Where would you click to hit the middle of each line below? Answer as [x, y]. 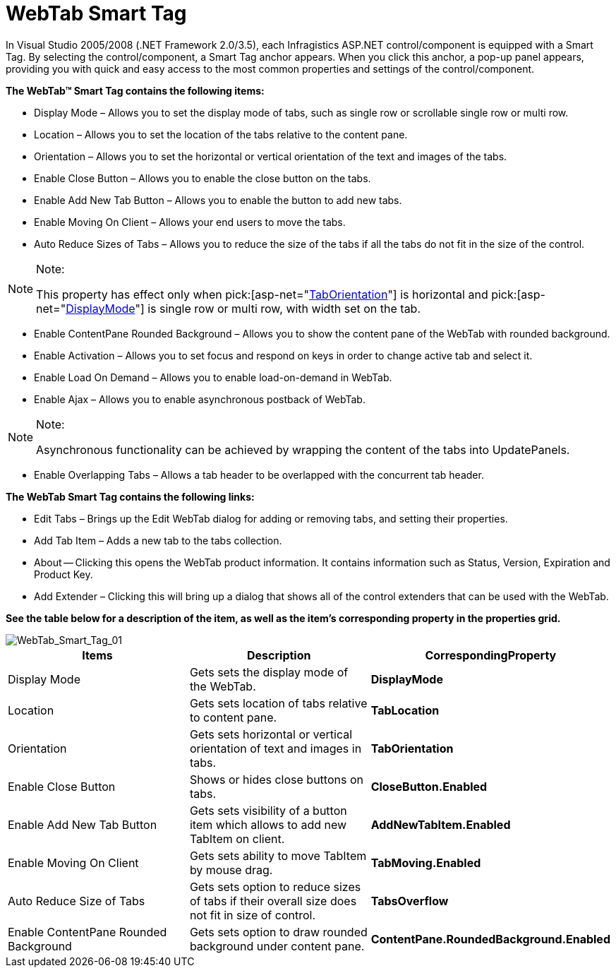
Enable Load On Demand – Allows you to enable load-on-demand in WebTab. [213, 377]
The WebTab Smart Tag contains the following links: [130, 496]
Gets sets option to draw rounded [278, 932]
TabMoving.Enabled [426, 862]
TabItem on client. [237, 838]
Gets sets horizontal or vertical [271, 734]
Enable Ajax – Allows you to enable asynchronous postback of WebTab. [200, 399]
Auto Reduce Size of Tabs [77, 901]
